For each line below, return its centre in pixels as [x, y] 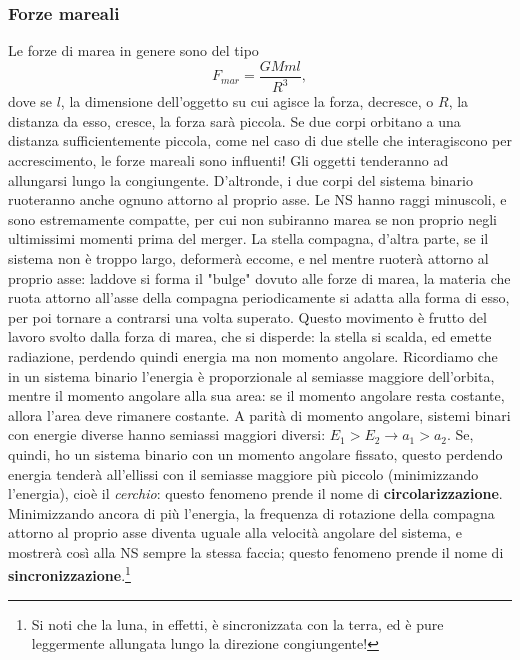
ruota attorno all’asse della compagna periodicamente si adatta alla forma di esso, [259, 297]
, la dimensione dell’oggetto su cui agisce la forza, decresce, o [247, 101]
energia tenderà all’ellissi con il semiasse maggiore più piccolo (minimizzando [243, 473]
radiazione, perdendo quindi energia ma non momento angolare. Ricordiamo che [253, 355]
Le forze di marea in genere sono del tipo [133, 50]
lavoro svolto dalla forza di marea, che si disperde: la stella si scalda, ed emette [250, 336]
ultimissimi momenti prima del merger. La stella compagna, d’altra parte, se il [248, 238]
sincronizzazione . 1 [69, 574]
